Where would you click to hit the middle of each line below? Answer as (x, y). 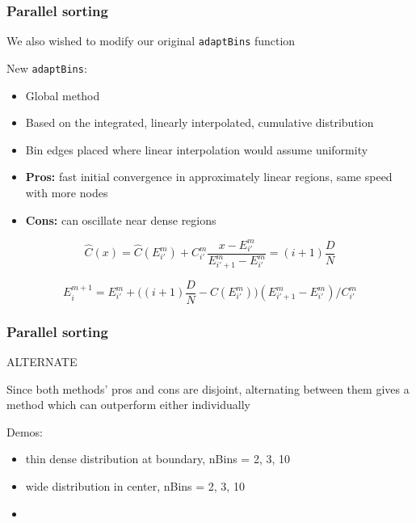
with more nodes (67, 192)
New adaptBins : (47, 67)
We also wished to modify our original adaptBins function (151, 41)
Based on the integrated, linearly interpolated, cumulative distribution (200, 122)
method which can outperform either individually (128, 405)
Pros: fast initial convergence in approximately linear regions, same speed (209, 177)
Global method (63, 95)
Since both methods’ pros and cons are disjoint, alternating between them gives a (208, 388)
